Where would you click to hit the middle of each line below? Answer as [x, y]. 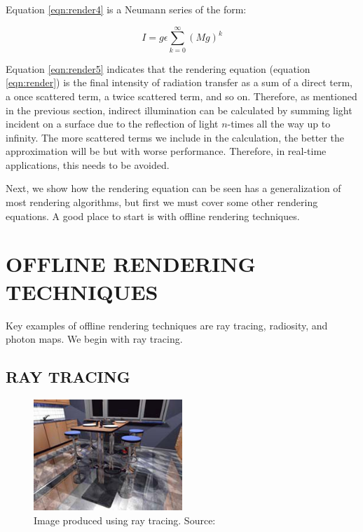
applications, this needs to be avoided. [88, 164]
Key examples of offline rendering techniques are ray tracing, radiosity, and [167, 325]
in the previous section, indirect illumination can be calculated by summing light [179, 110]
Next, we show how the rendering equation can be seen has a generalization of [173, 188]
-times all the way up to [279, 124]
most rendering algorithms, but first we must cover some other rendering [162, 202]
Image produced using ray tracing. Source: [125, 520]
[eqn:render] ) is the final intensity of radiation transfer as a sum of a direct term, [179, 82]
